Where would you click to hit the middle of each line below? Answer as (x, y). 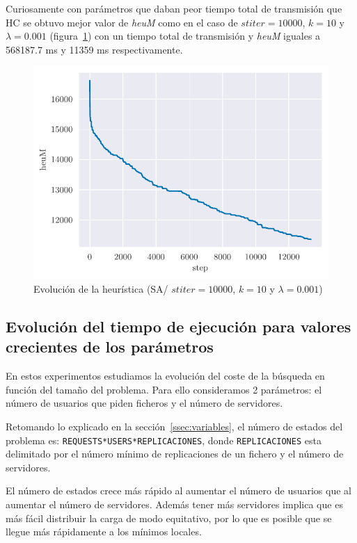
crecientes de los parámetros (110, 347)
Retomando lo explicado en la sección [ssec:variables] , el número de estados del (174, 427)
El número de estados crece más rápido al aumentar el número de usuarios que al (178, 491)
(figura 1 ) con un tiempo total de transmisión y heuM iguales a (185, 36)
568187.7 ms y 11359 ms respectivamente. (94, 49)
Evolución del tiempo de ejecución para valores (178, 326)
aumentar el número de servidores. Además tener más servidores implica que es (174, 504)
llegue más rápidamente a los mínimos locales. (104, 532)
